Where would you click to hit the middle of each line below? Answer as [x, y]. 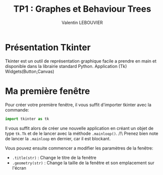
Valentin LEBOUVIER [82, 22]
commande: [17, 110]
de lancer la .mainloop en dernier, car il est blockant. [58, 138]
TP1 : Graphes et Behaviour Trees [82, 9]
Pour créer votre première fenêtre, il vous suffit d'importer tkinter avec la [78, 105]
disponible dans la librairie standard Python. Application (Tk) [66, 66]
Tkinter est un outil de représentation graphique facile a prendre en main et [81, 61]
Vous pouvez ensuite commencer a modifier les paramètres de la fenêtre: [79, 148]
